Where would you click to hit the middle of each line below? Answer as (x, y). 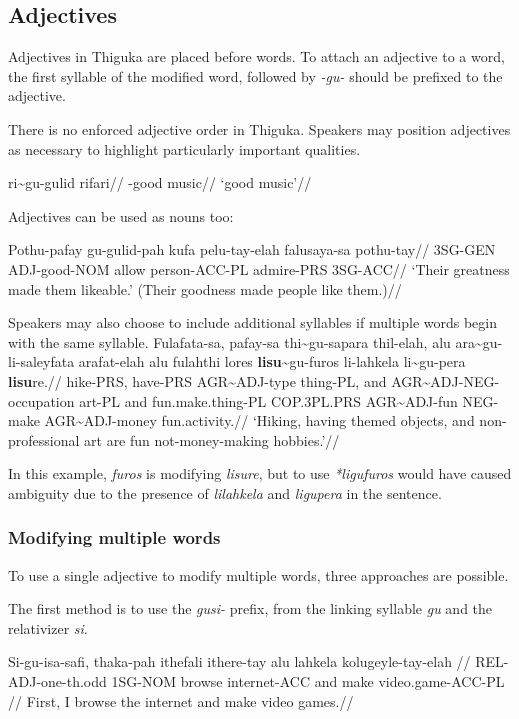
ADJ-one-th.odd (57, 681)
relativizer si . (48, 627)
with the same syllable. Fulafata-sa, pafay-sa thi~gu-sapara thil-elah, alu (229, 341)
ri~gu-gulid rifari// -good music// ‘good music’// (160, 182)
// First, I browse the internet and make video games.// (181, 700)
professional (44, 439)
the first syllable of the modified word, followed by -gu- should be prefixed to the (255, 75)
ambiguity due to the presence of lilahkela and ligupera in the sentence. (225, 492)
